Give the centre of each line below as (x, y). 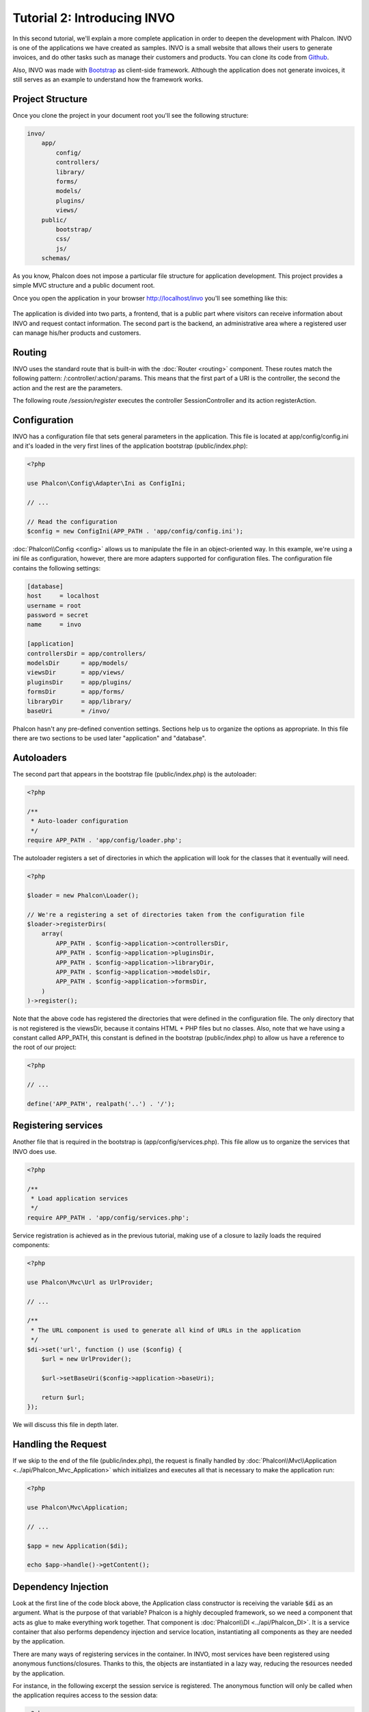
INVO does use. (35, 1151)
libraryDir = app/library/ (80, 701)
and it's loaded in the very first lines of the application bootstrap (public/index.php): (130, 446)
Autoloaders (40, 758)
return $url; (63, 1397)
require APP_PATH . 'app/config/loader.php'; (105, 840)
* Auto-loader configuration (80, 821)
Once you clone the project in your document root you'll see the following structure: (131, 116)
